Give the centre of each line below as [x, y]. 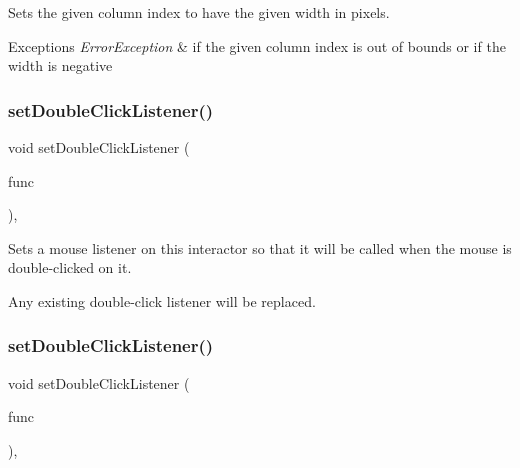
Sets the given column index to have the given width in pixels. [199, 12]
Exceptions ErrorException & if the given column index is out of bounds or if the [257, 45]
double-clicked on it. [70, 267]
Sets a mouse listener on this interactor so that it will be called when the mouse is [260, 247]
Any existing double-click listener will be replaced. [162, 300]
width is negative [60, 65]
